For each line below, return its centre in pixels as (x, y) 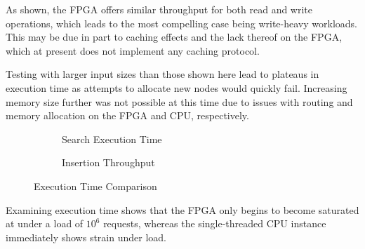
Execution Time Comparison (95, 186)
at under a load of (45, 223)
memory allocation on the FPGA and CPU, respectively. (127, 115)
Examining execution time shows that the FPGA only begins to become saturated (182, 209)
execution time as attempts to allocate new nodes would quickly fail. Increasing (177, 87)
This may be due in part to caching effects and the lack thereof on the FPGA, (174, 37)
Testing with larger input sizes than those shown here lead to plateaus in (162, 74)
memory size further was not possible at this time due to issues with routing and (179, 101)
